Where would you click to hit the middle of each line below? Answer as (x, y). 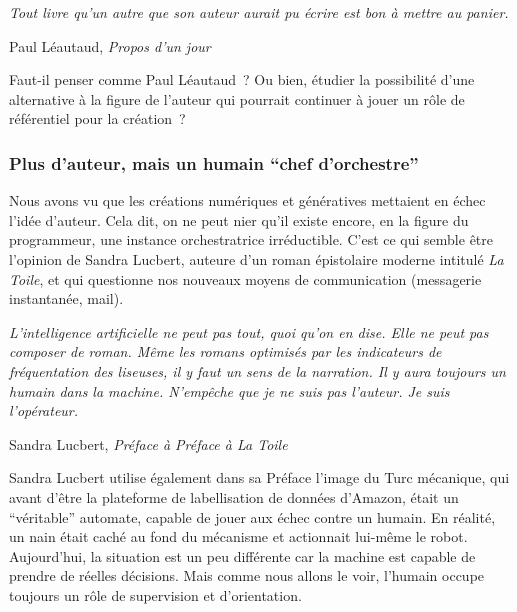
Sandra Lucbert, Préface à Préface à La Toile (148, 443)
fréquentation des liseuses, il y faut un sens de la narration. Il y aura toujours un (257, 370)
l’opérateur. (44, 410)
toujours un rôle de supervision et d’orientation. (155, 594)
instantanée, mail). (66, 298)
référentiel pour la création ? (97, 118)
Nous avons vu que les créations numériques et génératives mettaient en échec (247, 200)
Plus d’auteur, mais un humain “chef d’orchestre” (214, 162)
